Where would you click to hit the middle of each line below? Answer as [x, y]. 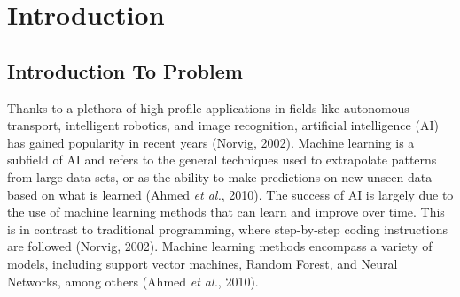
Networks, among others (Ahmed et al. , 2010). [133, 281]
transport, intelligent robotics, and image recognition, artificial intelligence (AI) [223, 125]
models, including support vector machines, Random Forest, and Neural [203, 263]
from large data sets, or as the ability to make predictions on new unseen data [220, 176]
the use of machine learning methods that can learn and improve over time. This [226, 212]
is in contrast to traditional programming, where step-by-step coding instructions [227, 228]
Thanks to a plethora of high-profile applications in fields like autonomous [208, 107]
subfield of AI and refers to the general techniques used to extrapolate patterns [222, 160]
